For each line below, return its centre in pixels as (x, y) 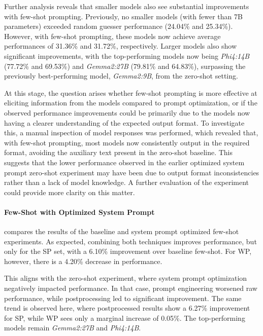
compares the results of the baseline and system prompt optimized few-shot (122, 231)
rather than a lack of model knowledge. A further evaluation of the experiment (127, 182)
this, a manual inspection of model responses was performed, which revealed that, (131, 133)
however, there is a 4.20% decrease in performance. (83, 261)
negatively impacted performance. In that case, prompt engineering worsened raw (131, 288)
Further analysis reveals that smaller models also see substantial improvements (127, 6)
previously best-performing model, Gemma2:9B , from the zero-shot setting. (121, 76)
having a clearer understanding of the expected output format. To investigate (124, 122)
